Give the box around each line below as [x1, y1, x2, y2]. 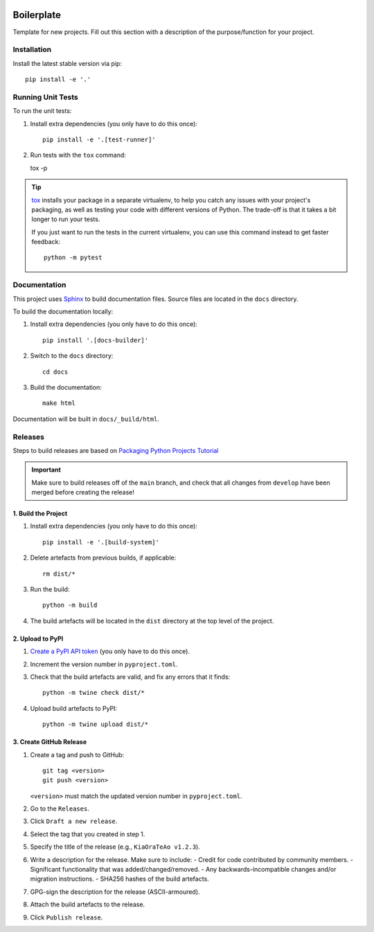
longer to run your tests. [31, 215, 100, 223]
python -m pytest [44, 254, 103, 261]
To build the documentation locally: [12, 307, 114, 316]
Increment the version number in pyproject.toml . [30, 659, 178, 668]
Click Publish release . [30, 913, 103, 922]
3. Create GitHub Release [12, 738, 87, 746]
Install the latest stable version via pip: [12, 59, 123, 67]
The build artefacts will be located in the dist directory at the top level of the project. [30, 616, 274, 625]
